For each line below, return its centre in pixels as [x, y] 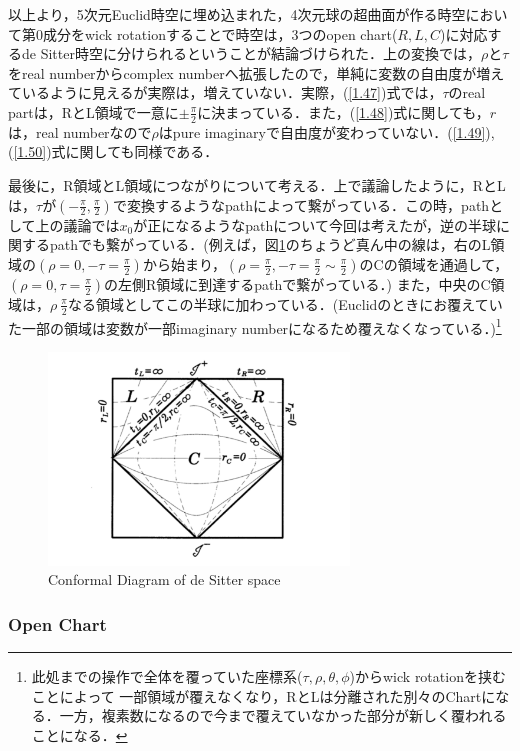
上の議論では [77, 224]
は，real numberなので [80, 131]
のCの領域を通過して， [434, 263]
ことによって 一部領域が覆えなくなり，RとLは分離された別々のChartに [263, 695]
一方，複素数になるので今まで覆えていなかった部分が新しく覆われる [283, 715]
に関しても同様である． [142, 151]
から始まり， [184, 263]
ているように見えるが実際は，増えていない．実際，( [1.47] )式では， [225, 92]
